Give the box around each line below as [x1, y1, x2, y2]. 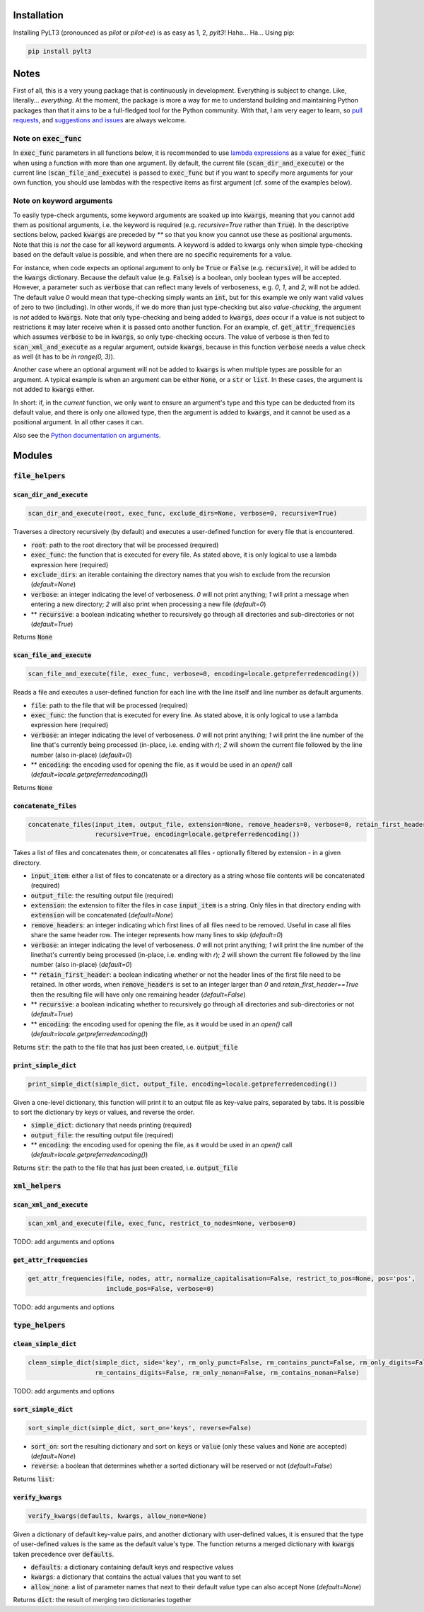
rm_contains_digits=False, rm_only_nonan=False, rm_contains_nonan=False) [95, 1369, 360, 1376]
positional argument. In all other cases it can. [13, 418, 144, 427]
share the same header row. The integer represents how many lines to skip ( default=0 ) [30, 931, 283, 939]
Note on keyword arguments [13, 196, 113, 206]
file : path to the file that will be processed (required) [30, 701, 189, 709]
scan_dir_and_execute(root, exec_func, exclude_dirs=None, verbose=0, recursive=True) [28, 509, 338, 518]
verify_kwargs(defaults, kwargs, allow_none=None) [28, 1512, 208, 1520]
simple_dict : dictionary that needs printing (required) [30, 1121, 192, 1130]
